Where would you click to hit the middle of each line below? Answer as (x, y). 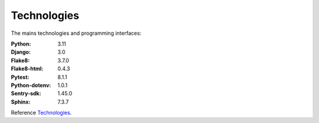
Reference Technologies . (41, 113)
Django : (21, 52)
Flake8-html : (27, 69)
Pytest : (20, 77)
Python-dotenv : (31, 85)
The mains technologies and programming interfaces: (76, 33)
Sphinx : (21, 102)
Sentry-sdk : (26, 93)
